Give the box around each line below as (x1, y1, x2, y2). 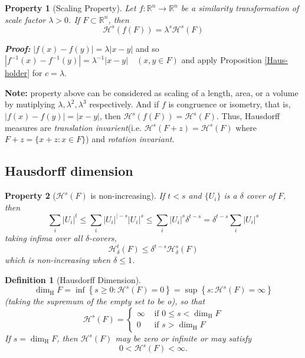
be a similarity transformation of (181, 2, 299, 14)
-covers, (89, 232, 117, 244)
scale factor (5, 13, 46, 25)
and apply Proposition (181, 54, 262, 66)
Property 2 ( (5, 189, 56, 202)
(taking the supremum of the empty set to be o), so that (5, 295, 205, 307)
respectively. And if (89, 98, 159, 110)
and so (135, 42, 159, 54)
